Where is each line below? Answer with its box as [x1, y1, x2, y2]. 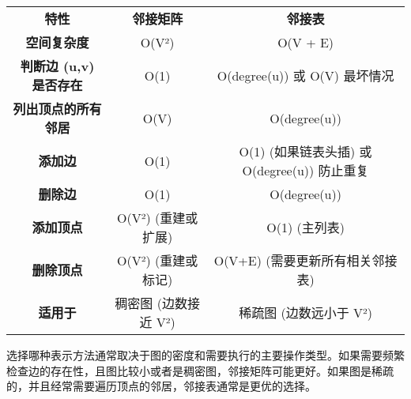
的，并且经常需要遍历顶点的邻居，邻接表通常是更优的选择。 [6, 378, 316, 394]
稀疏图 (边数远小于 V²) [239, 303, 373, 322]
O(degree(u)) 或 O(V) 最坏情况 [217, 66, 394, 85]
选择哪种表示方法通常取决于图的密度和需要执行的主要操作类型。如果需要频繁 [6, 347, 405, 363]
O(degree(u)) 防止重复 [242, 161, 369, 179]
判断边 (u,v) [20, 57, 95, 75]
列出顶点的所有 [13, 100, 102, 118]
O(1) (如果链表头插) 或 [239, 142, 372, 160]
